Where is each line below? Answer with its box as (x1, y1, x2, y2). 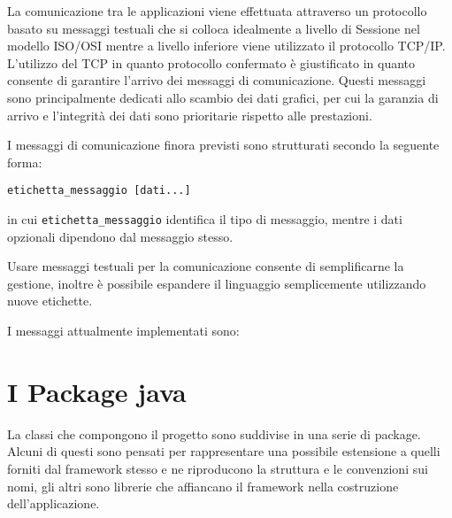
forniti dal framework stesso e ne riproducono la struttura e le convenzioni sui (7, 459, 428, 477)
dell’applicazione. (7, 494, 100, 513)
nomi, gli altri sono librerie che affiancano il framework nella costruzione (7, 476, 399, 495)
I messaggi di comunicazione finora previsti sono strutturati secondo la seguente (7, 135, 440, 154)
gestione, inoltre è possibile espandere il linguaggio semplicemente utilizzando (7, 274, 426, 292)
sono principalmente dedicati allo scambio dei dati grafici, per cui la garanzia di (7, 88, 439, 106)
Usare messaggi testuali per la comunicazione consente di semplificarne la (7, 257, 404, 275)
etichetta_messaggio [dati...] (7, 184, 191, 197)
